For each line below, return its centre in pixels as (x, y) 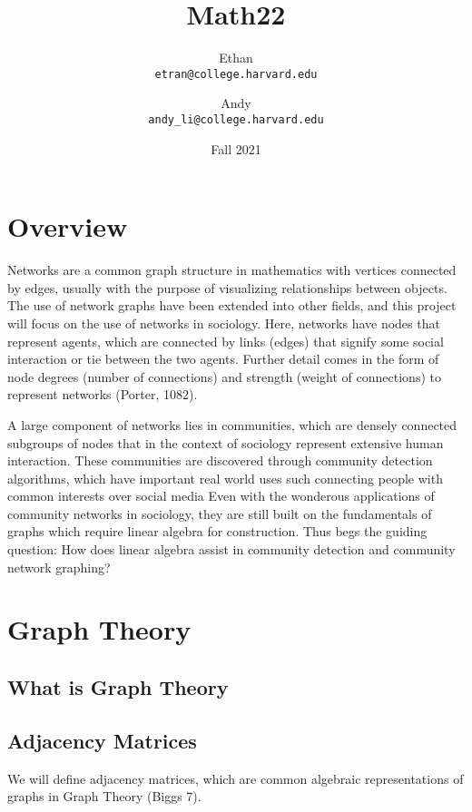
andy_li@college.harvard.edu (236, 119)
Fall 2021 (236, 148)
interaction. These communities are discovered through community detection (220, 460)
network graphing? (59, 567)
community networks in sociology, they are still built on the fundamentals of (220, 513)
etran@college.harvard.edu (236, 74)
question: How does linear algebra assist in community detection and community (231, 549)
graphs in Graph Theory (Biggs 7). (104, 796)
